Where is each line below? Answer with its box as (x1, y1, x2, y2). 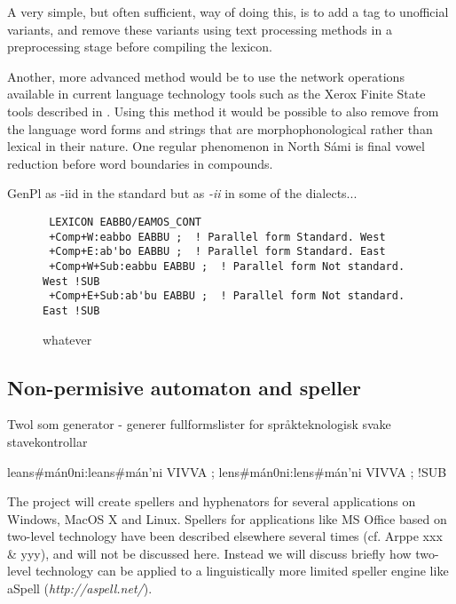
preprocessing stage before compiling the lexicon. (7, 37, 273, 56)
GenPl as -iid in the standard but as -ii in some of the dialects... (7, 184, 358, 203)
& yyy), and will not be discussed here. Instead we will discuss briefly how (7, 544, 412, 562)
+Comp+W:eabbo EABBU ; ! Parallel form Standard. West (49, 230, 386, 243)
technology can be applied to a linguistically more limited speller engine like (35, 561, 449, 580)
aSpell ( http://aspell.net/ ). (7, 579, 153, 598)
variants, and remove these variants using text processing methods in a (7, 20, 392, 38)
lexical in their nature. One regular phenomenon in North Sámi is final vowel (7, 137, 425, 155)
